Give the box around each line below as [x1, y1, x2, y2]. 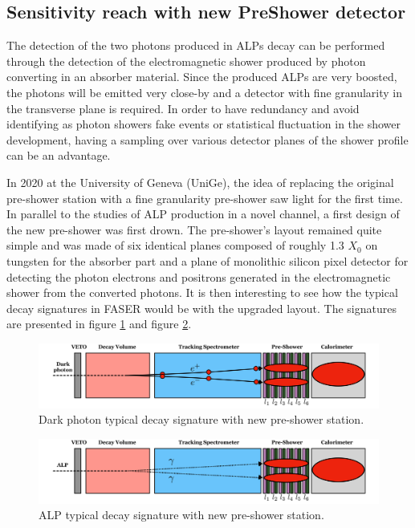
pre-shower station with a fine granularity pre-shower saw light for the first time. [6, 189, 403, 206]
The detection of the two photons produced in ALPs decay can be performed [6, 37, 385, 54]
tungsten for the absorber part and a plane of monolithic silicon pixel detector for [6, 252, 409, 269]
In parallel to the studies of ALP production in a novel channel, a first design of [6, 205, 400, 222]
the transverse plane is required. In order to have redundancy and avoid [6, 100, 360, 116]
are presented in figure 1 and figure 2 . [6, 315, 192, 332]
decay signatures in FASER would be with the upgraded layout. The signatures [6, 299, 397, 316]
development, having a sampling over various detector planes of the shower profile [6, 131, 409, 148]
